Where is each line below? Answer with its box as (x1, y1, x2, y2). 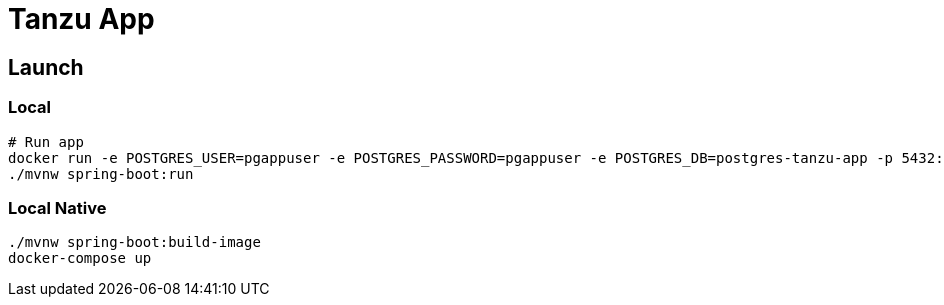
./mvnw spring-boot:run (8, 165, 194, 182)
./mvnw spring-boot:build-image (8, 234, 261, 251)
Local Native (8, 197, 107, 218)
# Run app (8, 133, 84, 150)
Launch (8, 54, 84, 80)
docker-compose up (8, 250, 152, 267)
